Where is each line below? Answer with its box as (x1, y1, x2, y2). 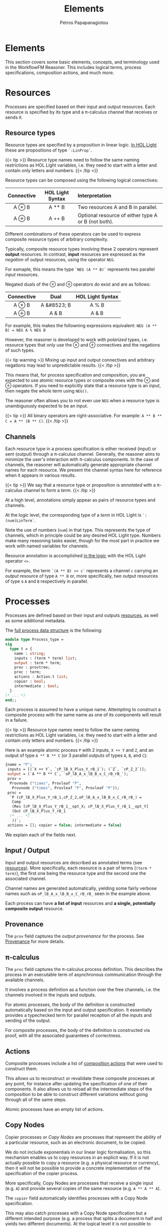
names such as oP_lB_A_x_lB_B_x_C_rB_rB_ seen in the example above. (5, 890, 151, 896)
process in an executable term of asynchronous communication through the (5, 971, 161, 978)
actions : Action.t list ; (14, 674, 68, 679)
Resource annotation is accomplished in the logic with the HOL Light (5, 553, 146, 559)
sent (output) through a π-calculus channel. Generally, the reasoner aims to (5, 451, 160, 457)
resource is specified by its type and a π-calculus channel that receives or (5, 109, 158, 115)
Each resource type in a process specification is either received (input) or (5, 446, 156, 452)
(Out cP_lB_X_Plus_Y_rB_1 (11, 809, 66, 814)
